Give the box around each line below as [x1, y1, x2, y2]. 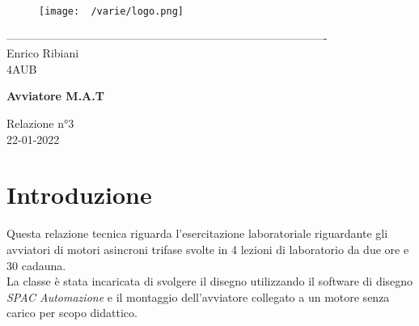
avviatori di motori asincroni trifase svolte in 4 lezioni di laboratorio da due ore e [6, 240, 409, 257]
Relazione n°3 [6, 115, 74, 132]
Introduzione [6, 178, 152, 211]
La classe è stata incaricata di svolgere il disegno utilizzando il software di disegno [6, 273, 413, 290]
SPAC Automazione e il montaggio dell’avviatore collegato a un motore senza [6, 288, 390, 305]
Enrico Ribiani [6, 44, 79, 61]
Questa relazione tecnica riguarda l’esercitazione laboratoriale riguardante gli [6, 225, 388, 242]
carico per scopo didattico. [6, 304, 138, 321]
